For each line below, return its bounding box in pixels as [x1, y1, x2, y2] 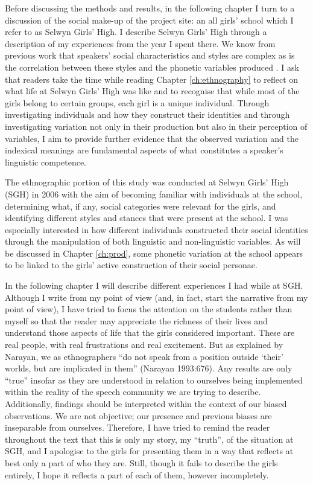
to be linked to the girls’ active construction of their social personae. [5, 259, 258, 271]
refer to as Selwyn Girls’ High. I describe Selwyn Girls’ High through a [5, 25, 267, 38]
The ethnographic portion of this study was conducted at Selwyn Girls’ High [5, 176, 289, 188]
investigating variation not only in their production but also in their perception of [5, 120, 308, 132]
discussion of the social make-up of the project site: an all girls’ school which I [5, 13, 294, 26]
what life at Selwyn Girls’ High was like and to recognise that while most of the [5, 85, 300, 97]
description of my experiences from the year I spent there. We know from [5, 37, 276, 50]
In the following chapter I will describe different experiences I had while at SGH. [5, 279, 303, 292]
